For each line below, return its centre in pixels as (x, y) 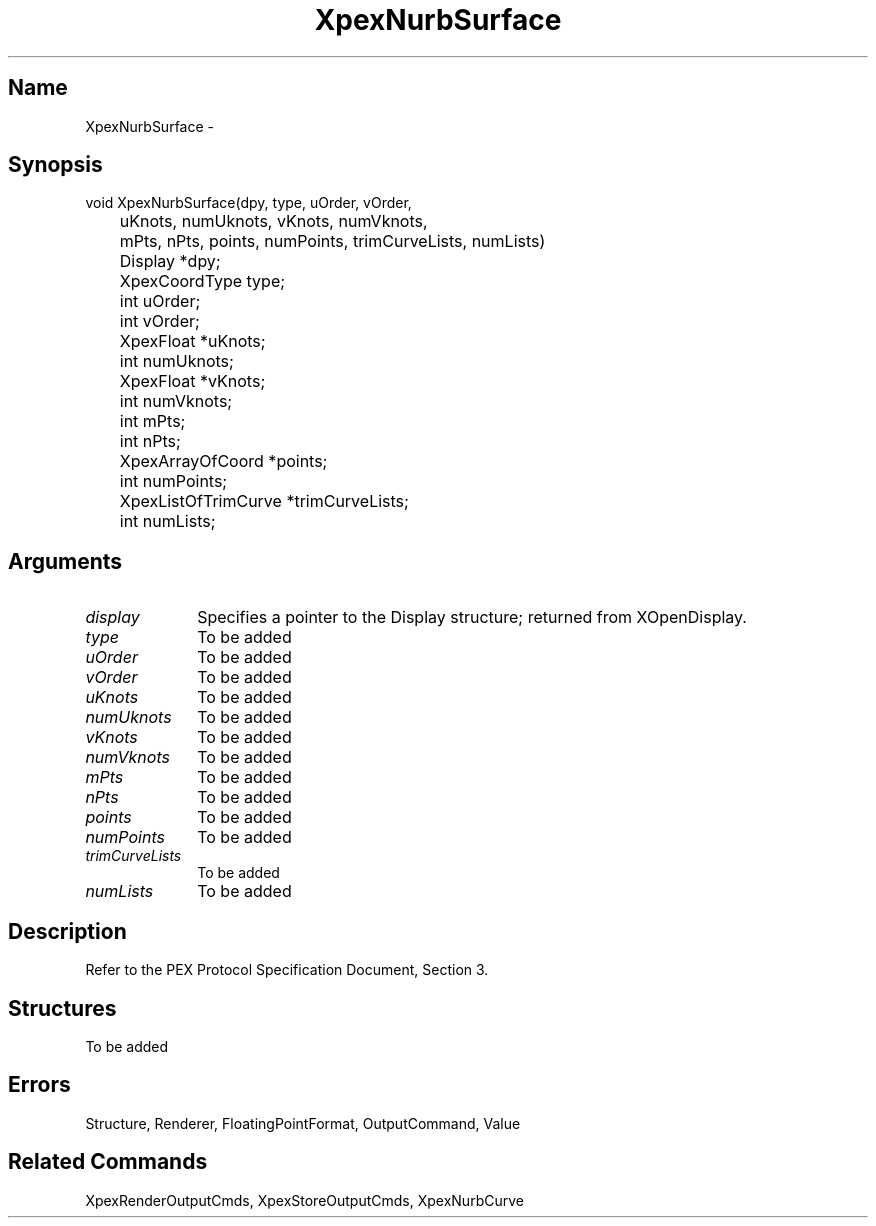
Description (67, 931)
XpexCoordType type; (202, 281)
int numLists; (167, 521)
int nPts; (150, 441)
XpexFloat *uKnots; (192, 341)
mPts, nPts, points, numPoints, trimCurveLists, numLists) (332, 241)
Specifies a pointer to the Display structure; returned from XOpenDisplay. (472, 617)
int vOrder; (159, 321)
